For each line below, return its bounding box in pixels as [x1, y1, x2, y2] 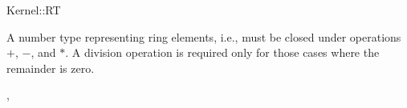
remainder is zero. [6, 59, 95, 76]
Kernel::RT [6, 2, 61, 18]
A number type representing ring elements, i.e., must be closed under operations [6, 28, 401, 45]
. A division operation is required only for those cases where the [65, 44, 380, 61]
